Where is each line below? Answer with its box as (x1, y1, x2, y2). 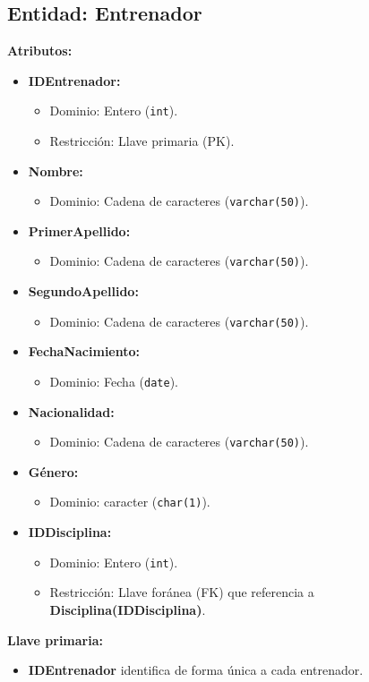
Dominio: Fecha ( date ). (49, 371, 178, 390)
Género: (28, 462, 79, 481)
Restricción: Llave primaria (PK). (49, 132, 235, 150)
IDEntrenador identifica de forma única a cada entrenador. (28, 661, 364, 679)
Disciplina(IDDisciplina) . (49, 600, 206, 618)
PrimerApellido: (28, 221, 131, 240)
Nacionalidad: (28, 402, 115, 421)
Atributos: (7, 41, 73, 60)
